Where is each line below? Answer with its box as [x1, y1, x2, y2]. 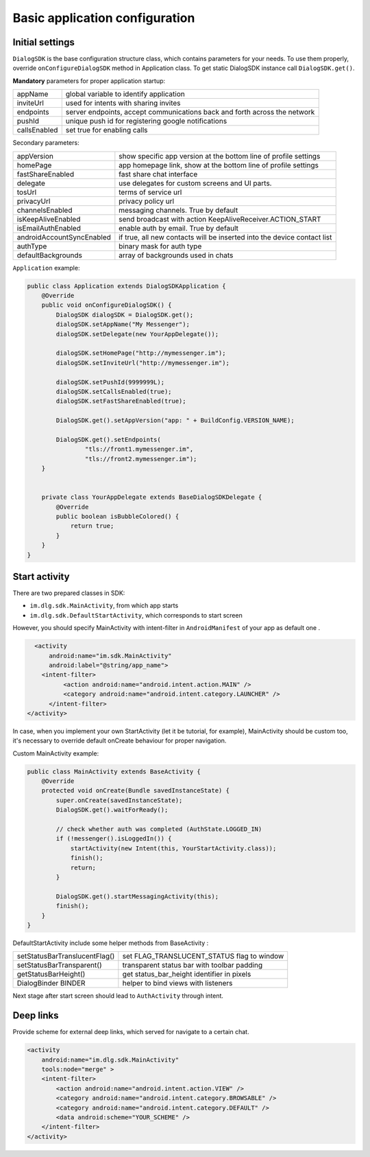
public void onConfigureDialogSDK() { [41, 301, 172, 309]
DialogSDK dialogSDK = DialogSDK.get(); [56, 311, 194, 318]
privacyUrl [16, 196, 51, 206]
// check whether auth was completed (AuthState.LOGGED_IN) [56, 826, 262, 833]
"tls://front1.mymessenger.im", [84, 445, 194, 453]
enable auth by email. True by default [119, 223, 239, 233]
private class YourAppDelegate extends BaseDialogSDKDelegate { [41, 493, 262, 501]
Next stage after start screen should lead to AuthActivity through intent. [12, 992, 224, 1000]
